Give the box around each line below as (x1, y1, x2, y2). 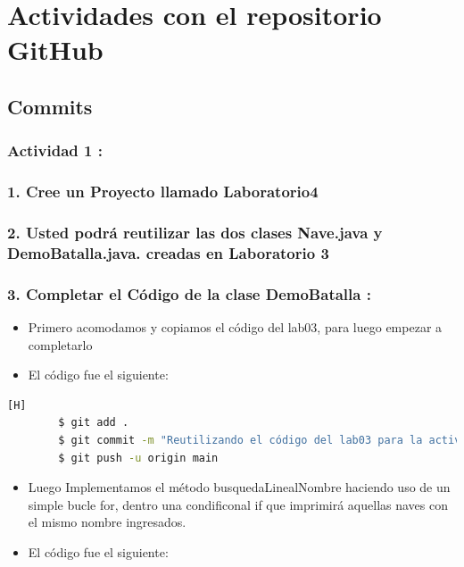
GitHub (7, 31, 104, 68)
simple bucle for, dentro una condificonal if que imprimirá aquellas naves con (28, 495, 448, 513)
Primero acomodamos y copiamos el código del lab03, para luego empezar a (28, 318, 443, 337)
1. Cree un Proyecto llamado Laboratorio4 (7, 180, 319, 203)
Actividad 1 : (7, 139, 103, 162)
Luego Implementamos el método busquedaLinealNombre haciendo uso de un (28, 478, 451, 496)
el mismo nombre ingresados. (28, 513, 186, 531)
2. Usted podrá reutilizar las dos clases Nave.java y (7, 221, 383, 243)
